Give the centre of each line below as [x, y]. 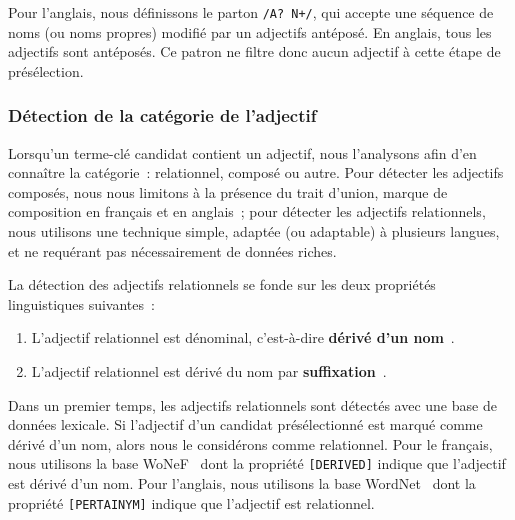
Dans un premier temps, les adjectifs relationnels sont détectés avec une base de [252, 404]
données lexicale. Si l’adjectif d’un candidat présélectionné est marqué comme [245, 424]
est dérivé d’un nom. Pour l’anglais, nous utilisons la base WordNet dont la [242, 483]
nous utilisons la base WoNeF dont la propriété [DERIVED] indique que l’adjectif [257, 463]
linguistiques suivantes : [81, 303]
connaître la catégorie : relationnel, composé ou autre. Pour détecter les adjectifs [256, 172]
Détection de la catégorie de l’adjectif [162, 115]
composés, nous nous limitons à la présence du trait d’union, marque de [228, 191]
